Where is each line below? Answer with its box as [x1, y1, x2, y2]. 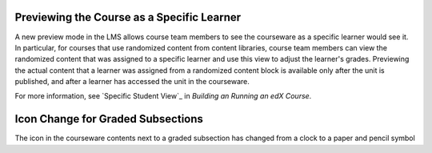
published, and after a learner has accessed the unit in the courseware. [14, 77, 250, 87]
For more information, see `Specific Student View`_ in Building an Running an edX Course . [14, 91, 312, 101]
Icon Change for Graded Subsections [14, 112, 204, 126]
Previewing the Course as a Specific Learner [14, 10, 242, 24]
